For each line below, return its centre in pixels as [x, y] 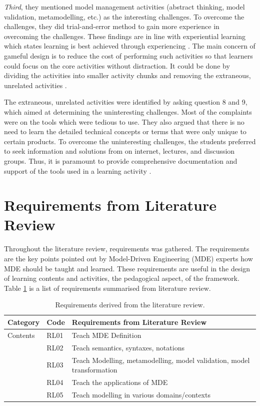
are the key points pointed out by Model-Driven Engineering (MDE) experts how [128, 258]
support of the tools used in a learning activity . [78, 170]
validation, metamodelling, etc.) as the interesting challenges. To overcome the [124, 16]
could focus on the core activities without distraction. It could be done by [117, 65]
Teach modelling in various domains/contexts [141, 394]
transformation [94, 370]
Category [24, 322]
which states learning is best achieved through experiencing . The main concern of [130, 46]
